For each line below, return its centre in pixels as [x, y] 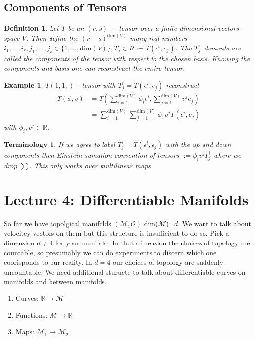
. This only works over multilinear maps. [91, 166]
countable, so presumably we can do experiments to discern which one [110, 252]
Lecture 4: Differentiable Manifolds [126, 199]
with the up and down [198, 144]
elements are [222, 47]
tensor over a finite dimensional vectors [179, 28]
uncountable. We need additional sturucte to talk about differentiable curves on [125, 271]
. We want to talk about [214, 223]
